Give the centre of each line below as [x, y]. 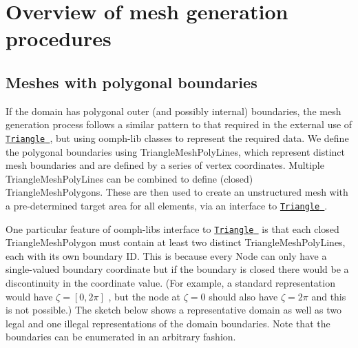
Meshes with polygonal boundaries [131, 82]
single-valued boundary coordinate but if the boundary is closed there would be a [177, 269]
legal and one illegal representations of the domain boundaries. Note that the [168, 323]
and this [329, 296]
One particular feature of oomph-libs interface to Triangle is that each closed [172, 228]
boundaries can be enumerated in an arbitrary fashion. [121, 337]
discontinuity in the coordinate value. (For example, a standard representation [170, 283]
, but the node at [145, 296]
